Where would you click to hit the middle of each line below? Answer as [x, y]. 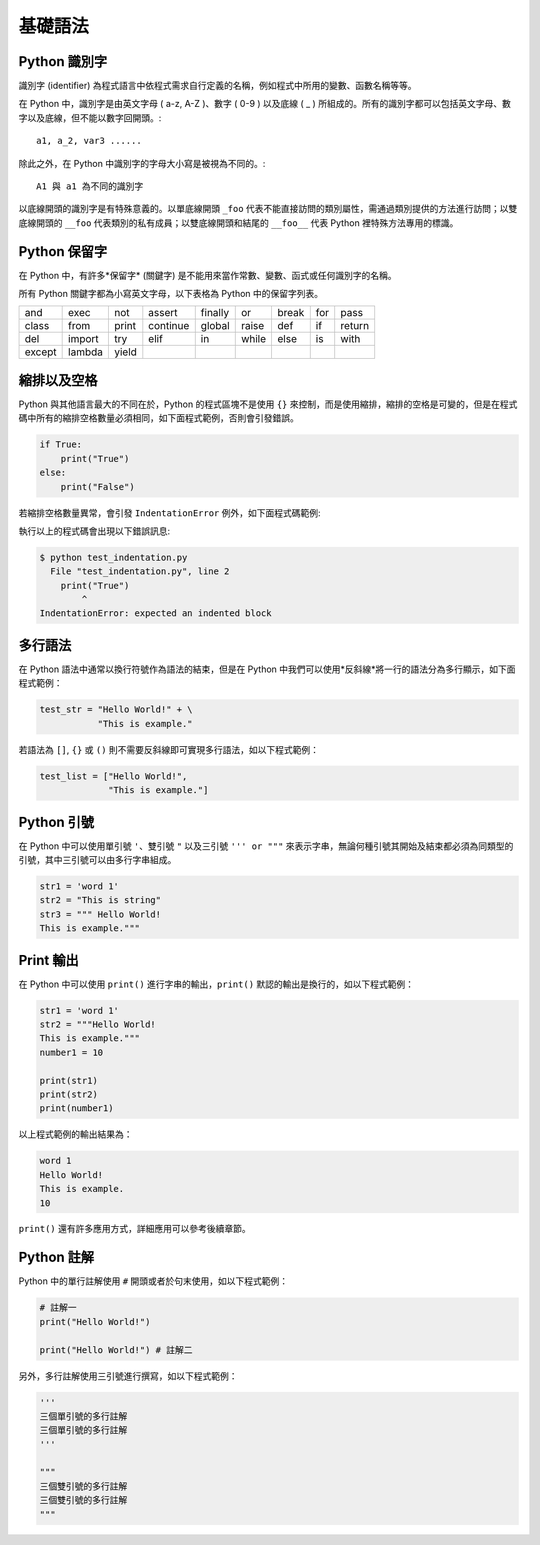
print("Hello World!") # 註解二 [116, 1349]
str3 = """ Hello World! [100, 914]
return [355, 326]
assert [163, 313]
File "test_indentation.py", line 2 [140, 571]
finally [215, 313]
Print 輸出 [48, 960]
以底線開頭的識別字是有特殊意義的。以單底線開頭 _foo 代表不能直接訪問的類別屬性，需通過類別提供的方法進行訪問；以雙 [268, 209]
